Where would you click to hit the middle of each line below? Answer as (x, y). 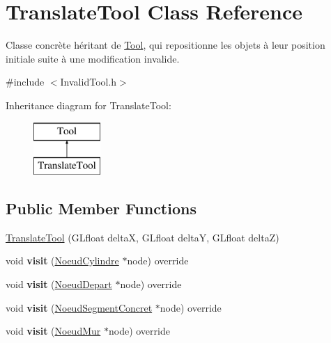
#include (25, 82)
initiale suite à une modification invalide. (93, 58)
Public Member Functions (101, 208)
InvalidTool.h (88, 82)
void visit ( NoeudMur (53, 331)
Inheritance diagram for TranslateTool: (88, 105)
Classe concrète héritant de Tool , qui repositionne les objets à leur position (165, 45)
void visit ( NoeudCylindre (62, 261)
